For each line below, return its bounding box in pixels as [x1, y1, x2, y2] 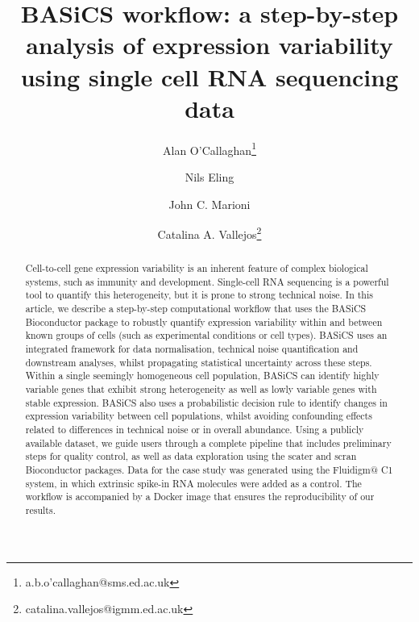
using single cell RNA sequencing [20, 60, 399, 93]
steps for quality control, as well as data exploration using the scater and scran [25, 449, 357, 463]
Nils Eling [185, 168, 234, 185]
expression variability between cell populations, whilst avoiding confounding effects [25, 409, 372, 423]
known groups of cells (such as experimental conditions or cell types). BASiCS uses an [25, 328, 388, 342]
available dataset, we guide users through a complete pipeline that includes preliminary [25, 436, 392, 449]
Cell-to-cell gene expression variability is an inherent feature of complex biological [25, 261, 368, 275]
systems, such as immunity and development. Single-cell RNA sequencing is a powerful [25, 274, 389, 288]
